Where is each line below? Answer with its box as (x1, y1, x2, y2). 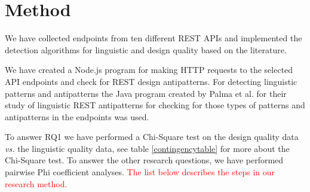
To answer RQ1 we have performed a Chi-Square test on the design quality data (5, 130, 299, 143)
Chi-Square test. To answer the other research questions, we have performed (5, 154, 284, 166)
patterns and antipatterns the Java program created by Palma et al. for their (5, 87, 287, 99)
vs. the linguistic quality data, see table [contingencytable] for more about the (5, 142, 290, 154)
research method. (5, 177, 67, 190)
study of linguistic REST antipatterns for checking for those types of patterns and (5, 99, 305, 111)
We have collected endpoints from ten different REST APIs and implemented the (5, 32, 302, 44)
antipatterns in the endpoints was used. (5, 110, 149, 123)
